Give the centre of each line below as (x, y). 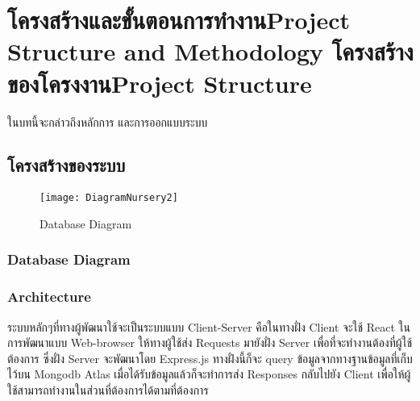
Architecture (49, 297)
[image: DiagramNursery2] (109, 198)
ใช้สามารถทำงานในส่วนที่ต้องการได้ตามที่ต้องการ (108, 389)
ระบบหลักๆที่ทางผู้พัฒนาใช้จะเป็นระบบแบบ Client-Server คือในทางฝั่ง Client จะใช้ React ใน (209, 326)
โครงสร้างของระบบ (67, 165)
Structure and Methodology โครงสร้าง (210, 51)
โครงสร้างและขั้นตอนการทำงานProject (179, 20)
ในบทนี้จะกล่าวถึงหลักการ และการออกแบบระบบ (108, 121)
